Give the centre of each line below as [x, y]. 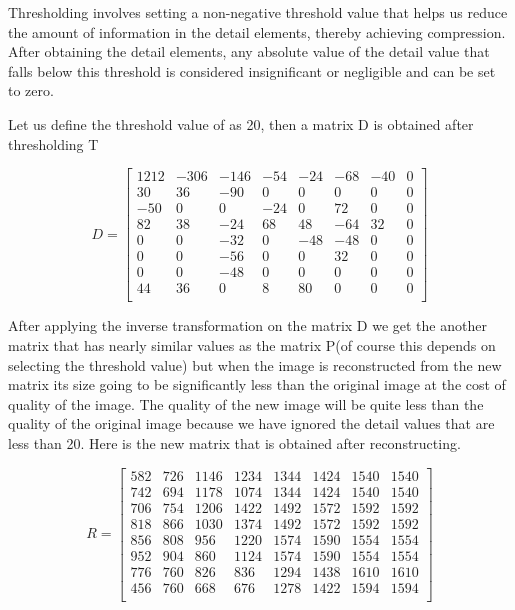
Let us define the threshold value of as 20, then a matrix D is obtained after [241, 123]
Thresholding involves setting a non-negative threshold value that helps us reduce [258, 12]
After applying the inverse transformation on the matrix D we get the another [247, 325]
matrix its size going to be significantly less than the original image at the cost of [257, 384]
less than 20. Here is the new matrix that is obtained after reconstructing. [234, 443]
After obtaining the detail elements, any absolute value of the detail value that [249, 51]
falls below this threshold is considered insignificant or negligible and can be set [252, 70]
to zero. [31, 90]
